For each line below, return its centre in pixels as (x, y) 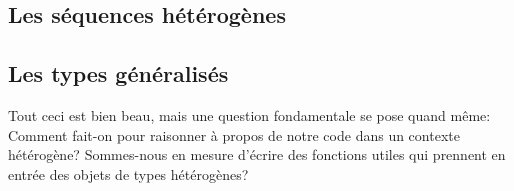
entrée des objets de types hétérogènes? (128, 173)
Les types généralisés (118, 73)
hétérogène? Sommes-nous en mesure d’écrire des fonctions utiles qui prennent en (257, 154)
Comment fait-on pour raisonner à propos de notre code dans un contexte (234, 134)
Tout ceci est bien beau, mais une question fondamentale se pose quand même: (249, 114)
